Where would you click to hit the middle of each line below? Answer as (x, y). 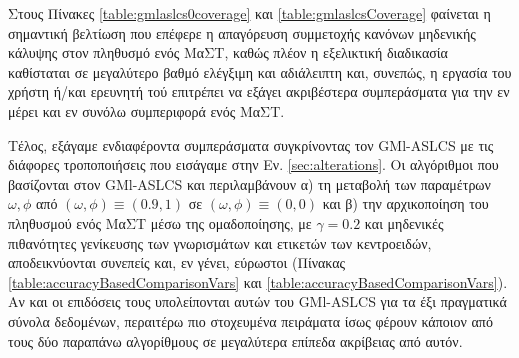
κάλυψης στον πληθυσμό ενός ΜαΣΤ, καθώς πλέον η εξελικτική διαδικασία (228, 52)
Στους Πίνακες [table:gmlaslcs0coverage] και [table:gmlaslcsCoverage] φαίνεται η (249, 13)
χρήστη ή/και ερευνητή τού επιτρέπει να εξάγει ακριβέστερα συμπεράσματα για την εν (259, 91)
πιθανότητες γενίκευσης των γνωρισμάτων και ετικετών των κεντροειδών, (220, 242)
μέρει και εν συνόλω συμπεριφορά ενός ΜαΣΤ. (146, 110)
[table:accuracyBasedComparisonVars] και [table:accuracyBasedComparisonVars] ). (258, 281)
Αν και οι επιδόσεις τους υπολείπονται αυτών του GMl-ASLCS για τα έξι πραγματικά (257, 301)
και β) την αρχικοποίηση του (405, 203)
